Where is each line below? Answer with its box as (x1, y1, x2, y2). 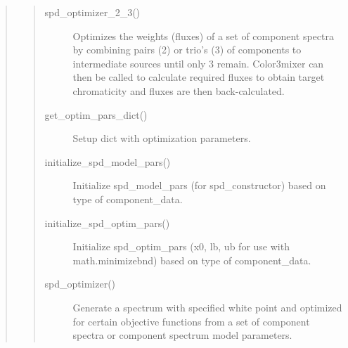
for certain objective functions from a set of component (72, 314, 310, 328)
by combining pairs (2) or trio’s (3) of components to (72, 42, 302, 57)
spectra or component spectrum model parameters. (72, 328, 292, 342)
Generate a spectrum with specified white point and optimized (72, 299, 342, 314)
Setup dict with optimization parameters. (72, 131, 251, 146)
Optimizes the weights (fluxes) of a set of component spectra (72, 28, 334, 43)
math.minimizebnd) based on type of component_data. (72, 252, 311, 267)
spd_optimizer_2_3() (44, 5, 141, 19)
